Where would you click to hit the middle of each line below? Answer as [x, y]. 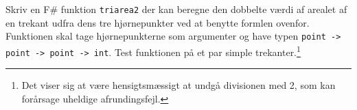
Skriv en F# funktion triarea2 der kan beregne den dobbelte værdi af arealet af [176, 9]
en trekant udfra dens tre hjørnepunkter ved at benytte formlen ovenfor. [158, 22]
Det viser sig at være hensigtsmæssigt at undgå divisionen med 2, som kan [178, 85]
